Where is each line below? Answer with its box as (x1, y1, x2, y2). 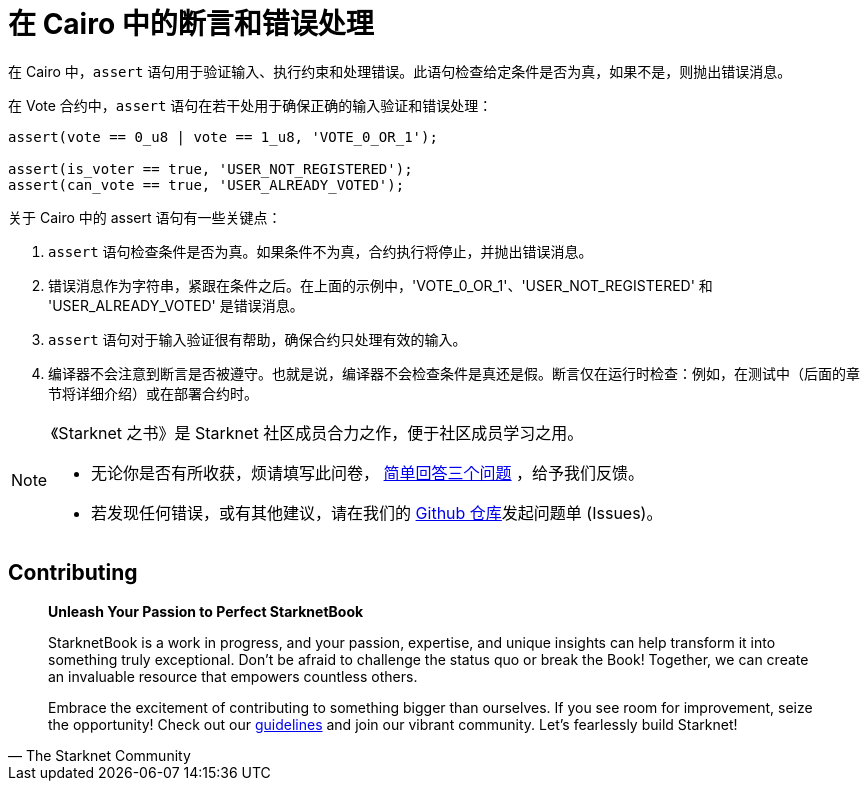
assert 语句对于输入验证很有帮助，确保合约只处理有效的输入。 (48, 330, 467, 348)
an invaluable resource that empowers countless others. (48, 667, 418, 685)
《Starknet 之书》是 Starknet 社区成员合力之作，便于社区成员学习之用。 (51, 422, 584, 443)
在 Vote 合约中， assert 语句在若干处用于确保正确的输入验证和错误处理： (8, 96, 493, 114)
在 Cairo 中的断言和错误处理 (8, 7, 374, 41)
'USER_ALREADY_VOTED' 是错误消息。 (48, 296, 304, 314)
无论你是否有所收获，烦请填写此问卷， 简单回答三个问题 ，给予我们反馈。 (91, 462, 645, 483)
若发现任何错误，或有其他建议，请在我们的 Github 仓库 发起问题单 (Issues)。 (91, 502, 663, 523)
